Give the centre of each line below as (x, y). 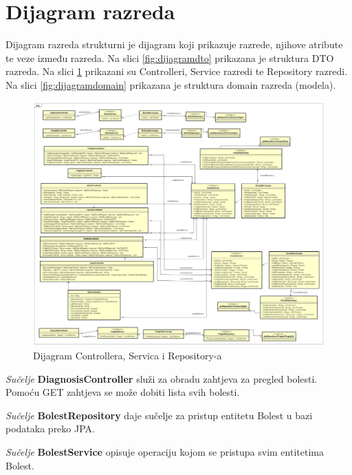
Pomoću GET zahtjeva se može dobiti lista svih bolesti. (123, 392)
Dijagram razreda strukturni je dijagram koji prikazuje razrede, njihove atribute (174, 44)
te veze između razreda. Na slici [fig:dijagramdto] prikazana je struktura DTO (170, 57)
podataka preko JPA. (50, 429)
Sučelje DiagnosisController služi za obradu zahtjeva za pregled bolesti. (162, 378)
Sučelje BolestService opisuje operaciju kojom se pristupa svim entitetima (165, 451)
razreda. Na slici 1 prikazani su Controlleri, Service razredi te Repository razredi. (177, 71)
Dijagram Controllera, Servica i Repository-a (128, 355)
